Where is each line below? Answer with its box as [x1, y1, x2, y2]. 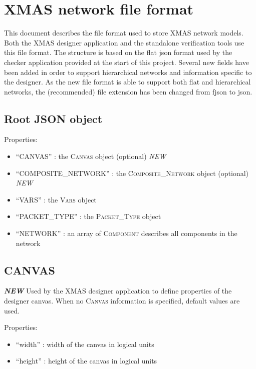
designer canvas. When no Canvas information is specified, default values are [4, 295, 240, 306]
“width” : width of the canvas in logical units [16, 338, 154, 349]
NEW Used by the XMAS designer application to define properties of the [4, 285, 232, 296]
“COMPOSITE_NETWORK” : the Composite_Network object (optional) [16, 167, 248, 178]
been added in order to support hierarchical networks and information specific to [4, 66, 252, 77]
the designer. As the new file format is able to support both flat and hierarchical [4, 76, 251, 87]
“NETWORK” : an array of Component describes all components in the [16, 228, 237, 238]
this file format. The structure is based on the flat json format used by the [4, 47, 232, 57]
